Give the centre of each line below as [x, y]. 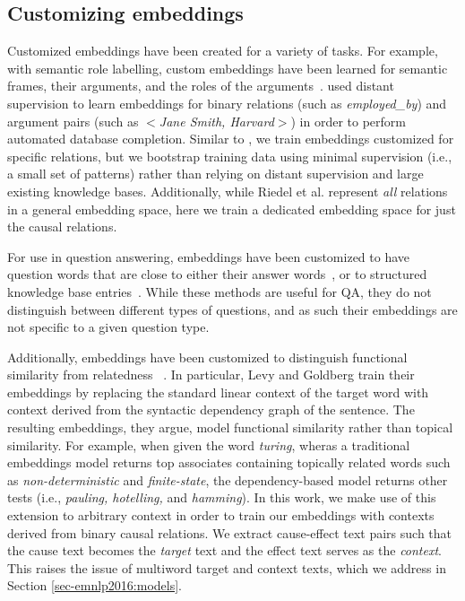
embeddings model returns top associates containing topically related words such [229, 462]
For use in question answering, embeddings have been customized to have [209, 256]
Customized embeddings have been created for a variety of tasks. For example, [223, 51]
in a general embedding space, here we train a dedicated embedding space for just [232, 209]
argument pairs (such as [73, 121]
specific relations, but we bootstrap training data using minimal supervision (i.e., [230, 156]
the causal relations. [62, 226]
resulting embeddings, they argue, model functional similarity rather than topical [230, 427]
